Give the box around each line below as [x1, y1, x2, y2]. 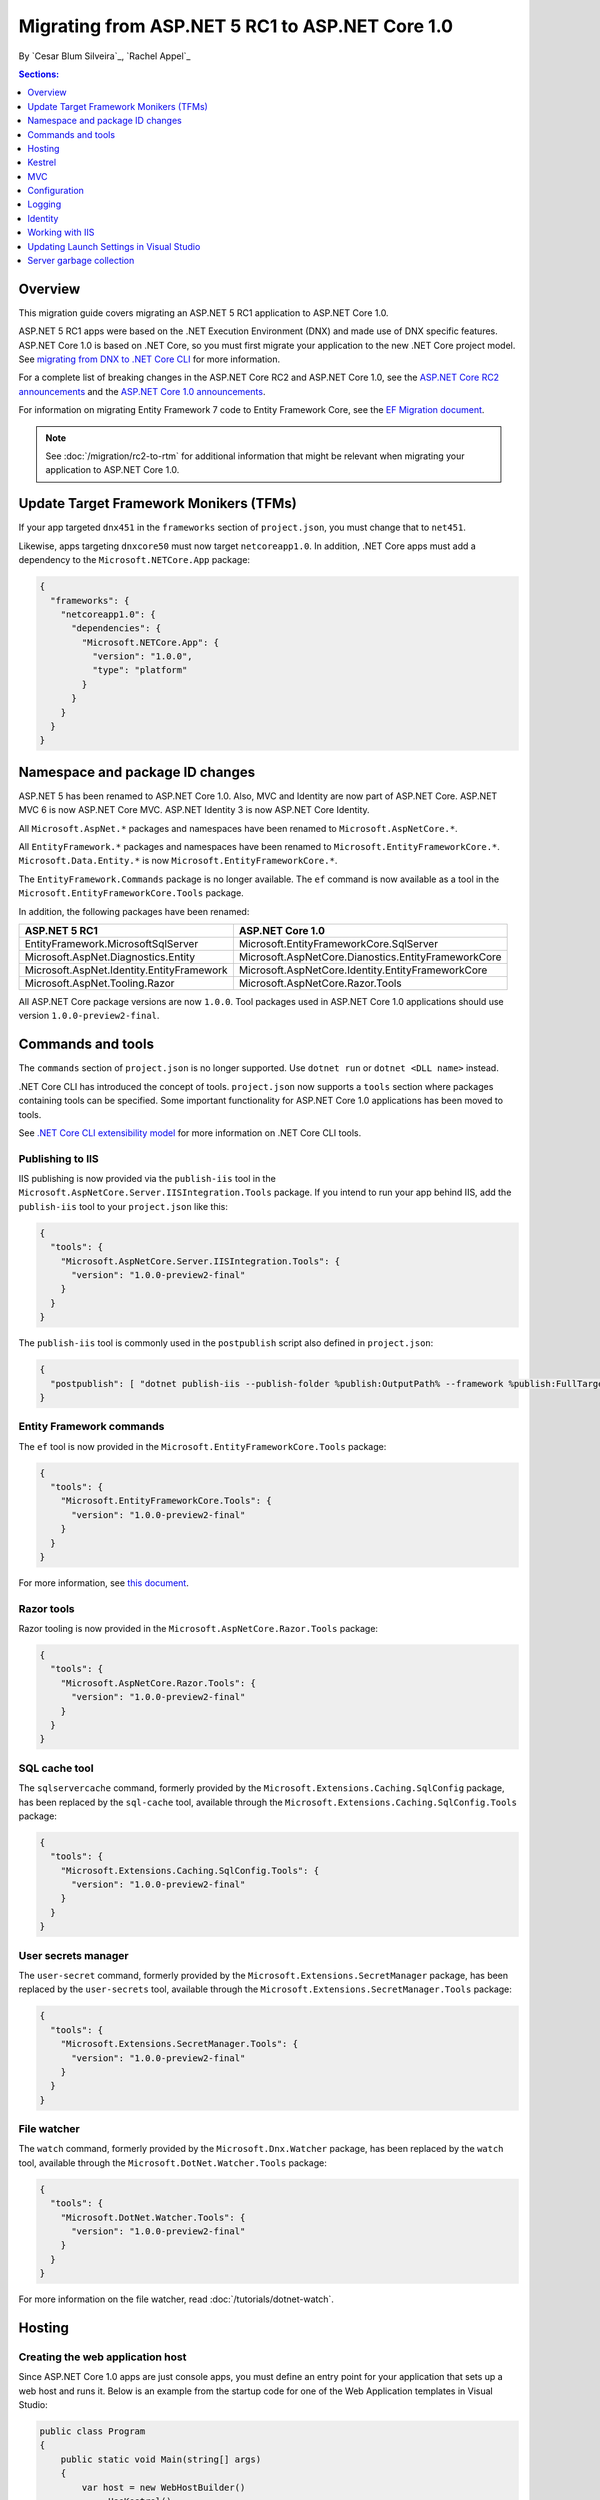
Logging [27, 198, 62, 210]
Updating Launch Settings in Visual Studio [27, 240, 201, 252]
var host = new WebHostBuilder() [81, 2481, 246, 2493]
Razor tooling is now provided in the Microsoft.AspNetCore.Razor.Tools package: [18, 1623, 379, 1635]
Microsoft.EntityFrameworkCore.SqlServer [238, 937, 439, 951]
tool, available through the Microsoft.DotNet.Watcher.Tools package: [18, 2156, 327, 2169]
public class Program [39, 2426, 146, 2437]
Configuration [27, 185, 85, 197]
